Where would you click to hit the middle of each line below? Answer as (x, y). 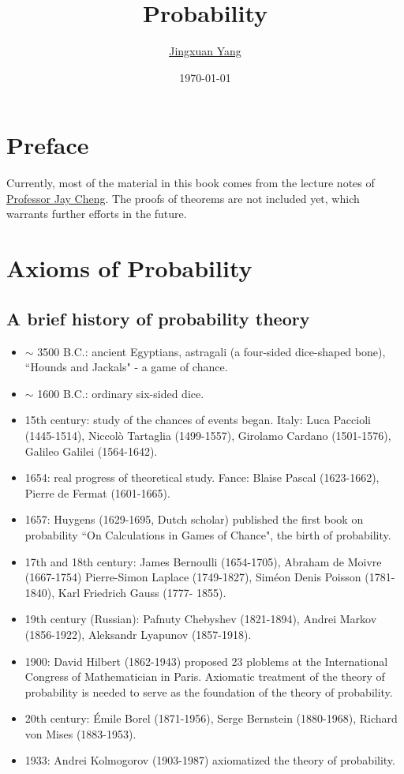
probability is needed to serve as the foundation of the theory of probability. (209, 691)
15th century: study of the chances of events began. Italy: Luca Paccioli (198, 420)
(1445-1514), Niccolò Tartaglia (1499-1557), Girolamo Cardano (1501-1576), (208, 435)
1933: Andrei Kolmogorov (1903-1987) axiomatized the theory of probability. (210, 760)
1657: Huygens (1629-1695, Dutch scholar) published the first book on (194, 519)
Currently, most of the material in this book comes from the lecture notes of (191, 183)
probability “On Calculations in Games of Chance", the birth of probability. (208, 534)
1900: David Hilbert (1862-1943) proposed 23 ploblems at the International (206, 661)
